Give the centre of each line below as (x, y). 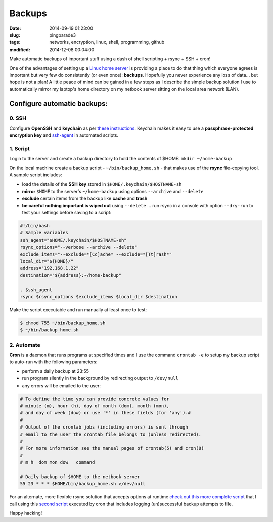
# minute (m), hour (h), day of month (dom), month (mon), (95, 406)
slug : (15, 35)
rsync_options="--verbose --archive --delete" (79, 247)
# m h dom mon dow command (57, 463)
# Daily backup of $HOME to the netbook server (80, 477)
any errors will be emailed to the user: (61, 385)
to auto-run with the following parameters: (53, 362)
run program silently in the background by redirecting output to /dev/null (100, 378)
